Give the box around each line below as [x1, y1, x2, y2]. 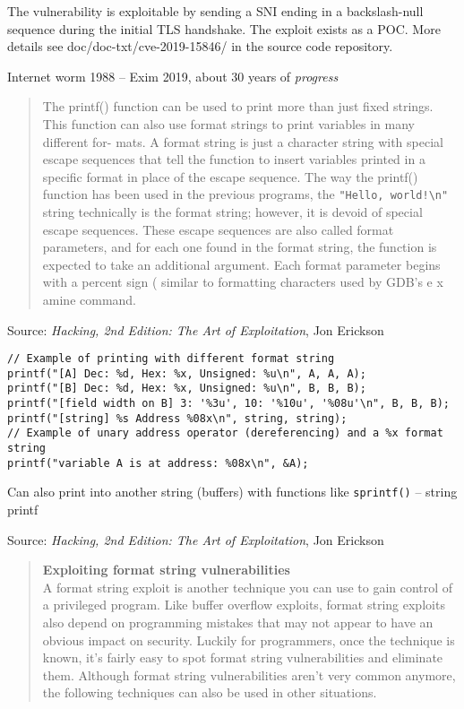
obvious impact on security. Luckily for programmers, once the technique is [42, 630, 455, 649]
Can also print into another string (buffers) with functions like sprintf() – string [7, 482, 458, 501]
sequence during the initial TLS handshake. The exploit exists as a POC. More [7, 19, 441, 38]
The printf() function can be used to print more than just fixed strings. [42, 97, 434, 116]
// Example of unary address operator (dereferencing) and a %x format [7, 427, 443, 440]
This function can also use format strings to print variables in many [42, 114, 415, 133]
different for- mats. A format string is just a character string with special [42, 132, 443, 151]
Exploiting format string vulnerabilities [42, 560, 290, 579]
